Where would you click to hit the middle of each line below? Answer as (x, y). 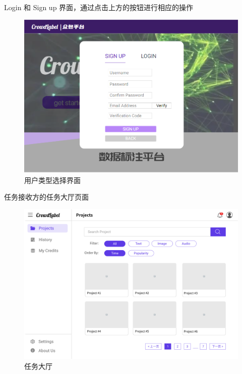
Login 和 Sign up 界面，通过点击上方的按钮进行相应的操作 (99, 7)
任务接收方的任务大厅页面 (46, 197)
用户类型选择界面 (52, 180)
